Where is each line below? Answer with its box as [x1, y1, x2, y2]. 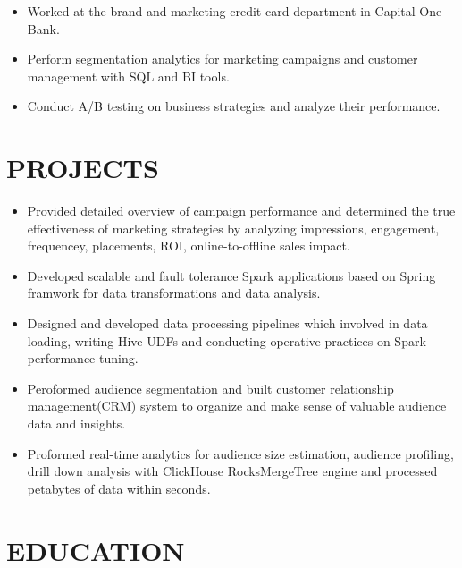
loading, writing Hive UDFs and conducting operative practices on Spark [27, 331, 426, 350]
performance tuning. [27, 349, 139, 368]
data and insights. [27, 414, 126, 433]
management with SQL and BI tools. [27, 66, 230, 85]
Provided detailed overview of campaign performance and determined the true [27, 201, 456, 220]
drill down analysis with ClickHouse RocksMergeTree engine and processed [27, 462, 438, 480]
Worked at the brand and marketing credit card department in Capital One [27, 2, 442, 20]
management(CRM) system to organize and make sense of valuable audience [27, 396, 447, 415]
